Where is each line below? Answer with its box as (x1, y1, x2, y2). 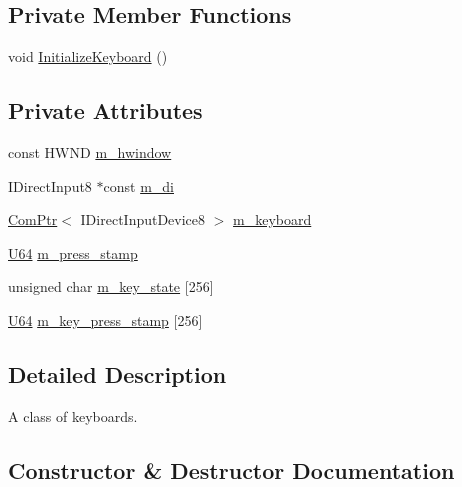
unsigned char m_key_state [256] (8, 276, 214, 297)
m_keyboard (233, 209, 312, 230)
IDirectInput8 (8, 175, 92, 196)
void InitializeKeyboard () (8, 46, 168, 67)
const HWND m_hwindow (8, 142, 172, 162)
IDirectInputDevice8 (80, 209, 206, 230)
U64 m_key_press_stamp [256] (8, 309, 203, 330)
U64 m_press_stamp (8, 242, 138, 263)
